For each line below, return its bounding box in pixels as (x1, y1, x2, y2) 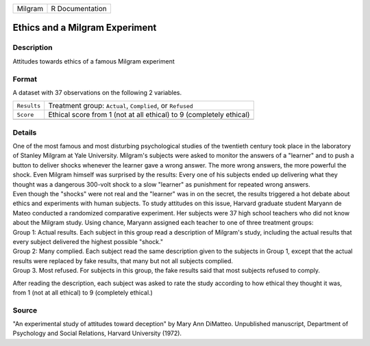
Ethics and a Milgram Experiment (12, 22, 157, 34)
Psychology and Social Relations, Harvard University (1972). (12, 329, 182, 338)
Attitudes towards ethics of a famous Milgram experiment (12, 57, 175, 65)
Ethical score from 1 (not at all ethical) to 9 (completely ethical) (48, 110, 250, 120)
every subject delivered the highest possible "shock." (12, 237, 164, 245)
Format (12, 74, 38, 83)
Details (12, 127, 37, 137)
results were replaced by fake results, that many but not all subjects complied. (12, 256, 233, 265)
